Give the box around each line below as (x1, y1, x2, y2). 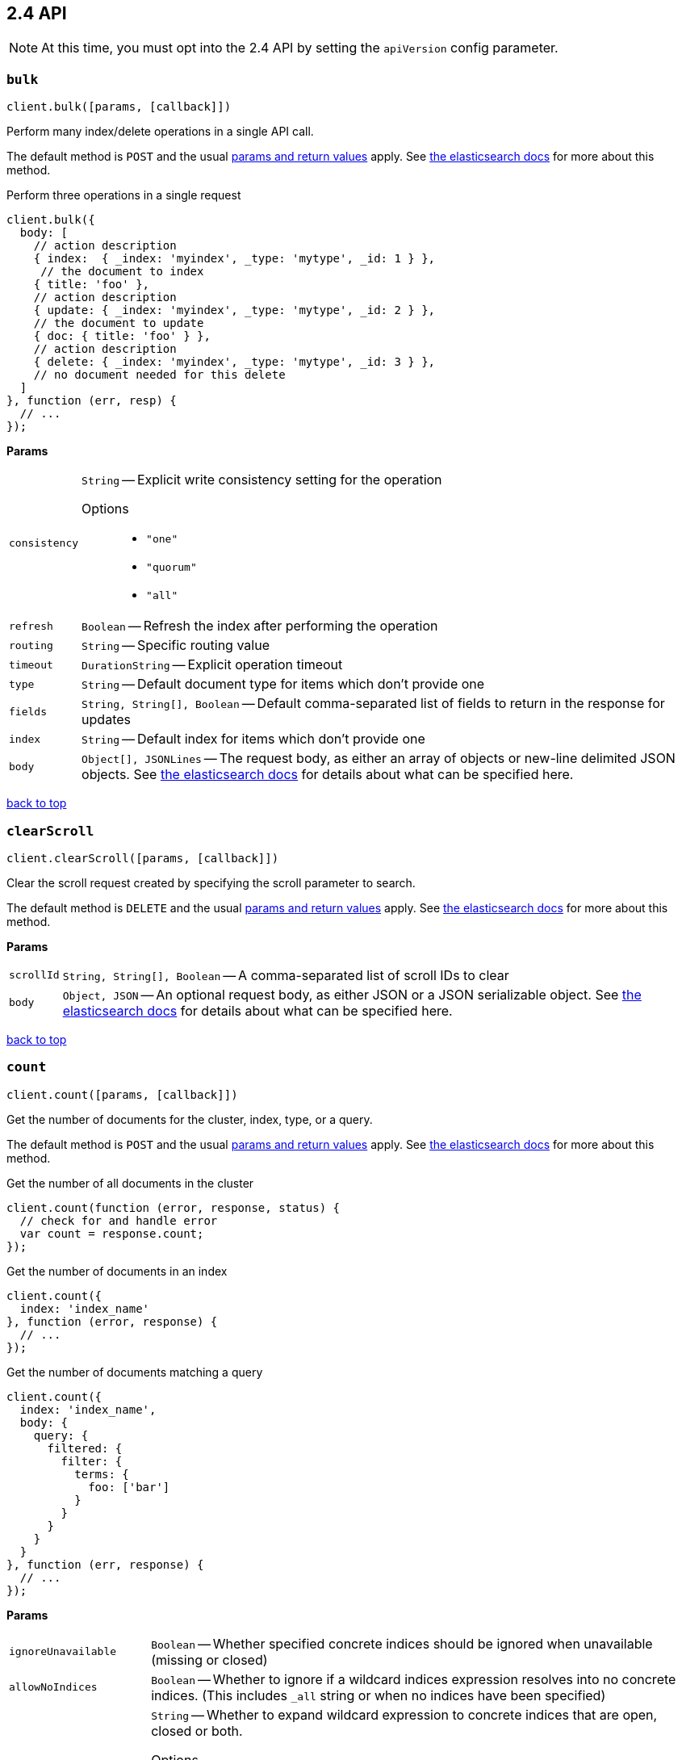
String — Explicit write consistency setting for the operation (82, 471, 442, 488)
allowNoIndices (9, 1681, 98, 1694)
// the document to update (33, 316, 204, 330)
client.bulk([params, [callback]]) (6, 100, 232, 114)
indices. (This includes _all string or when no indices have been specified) (151, 1687, 606, 1703)
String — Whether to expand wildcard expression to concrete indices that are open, (151, 1706, 658, 1723)
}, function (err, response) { (6, 1557, 204, 1571)
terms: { (74, 1467, 129, 1481)
